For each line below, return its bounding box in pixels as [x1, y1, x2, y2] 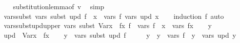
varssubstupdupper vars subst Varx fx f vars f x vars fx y [3, 20, 212, 30]
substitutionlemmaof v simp [13, 1, 104, 11]
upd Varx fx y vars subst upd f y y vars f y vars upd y [3, 29, 236, 40]
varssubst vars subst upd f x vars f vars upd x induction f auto [3, 11, 224, 21]
